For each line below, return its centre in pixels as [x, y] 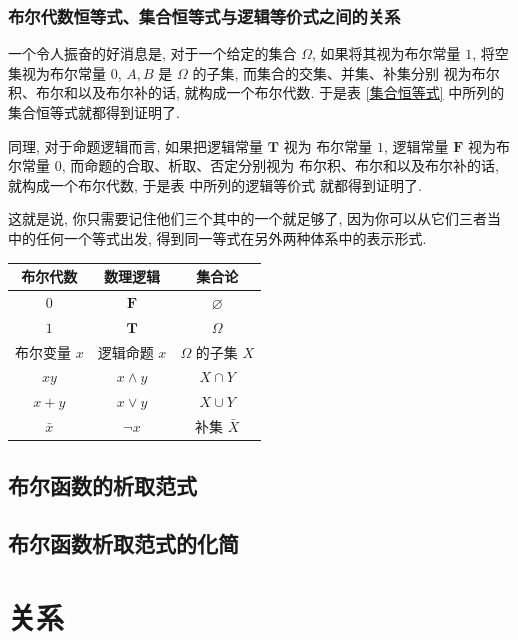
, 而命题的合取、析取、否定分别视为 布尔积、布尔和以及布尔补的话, [280, 165]
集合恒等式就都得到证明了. [94, 112]
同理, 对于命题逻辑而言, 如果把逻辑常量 [136, 145]
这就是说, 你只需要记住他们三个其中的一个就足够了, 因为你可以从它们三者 [248, 218]
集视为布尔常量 [57, 72]
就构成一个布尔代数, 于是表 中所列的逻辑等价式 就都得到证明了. [215, 184]
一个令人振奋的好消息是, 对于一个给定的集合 [152, 53]
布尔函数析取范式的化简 [123, 543]
